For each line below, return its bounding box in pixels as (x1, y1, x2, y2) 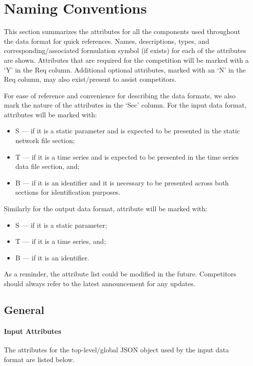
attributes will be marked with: (4, 109, 97, 119)
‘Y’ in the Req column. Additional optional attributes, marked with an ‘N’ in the (4, 64, 246, 74)
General (4, 302, 44, 317)
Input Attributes (4, 326, 61, 336)
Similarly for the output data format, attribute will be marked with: (4, 203, 207, 214)
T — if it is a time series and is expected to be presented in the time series (15, 151, 239, 162)
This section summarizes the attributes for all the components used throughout (4, 26, 240, 37)
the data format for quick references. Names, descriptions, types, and (4, 36, 210, 46)
